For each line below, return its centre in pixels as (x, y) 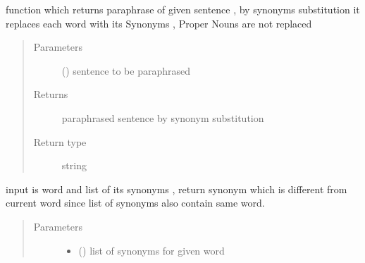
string (74, 165)
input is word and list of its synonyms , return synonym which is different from (177, 189)
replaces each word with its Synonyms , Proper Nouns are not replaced (159, 23)
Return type (60, 141)
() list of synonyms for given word (151, 250)
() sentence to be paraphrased (126, 70)
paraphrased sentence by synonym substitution (163, 117)
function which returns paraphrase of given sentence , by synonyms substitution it (183, 9)
